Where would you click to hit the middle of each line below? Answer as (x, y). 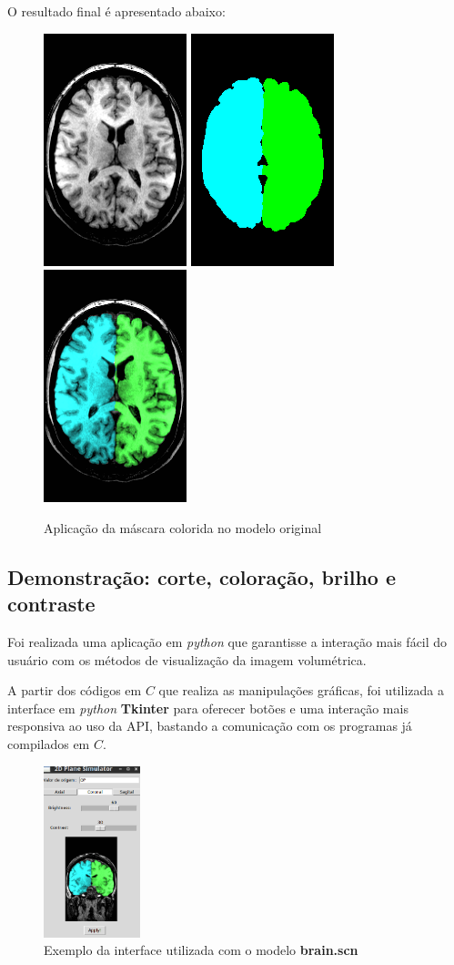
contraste (51, 604)
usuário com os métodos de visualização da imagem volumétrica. (187, 659)
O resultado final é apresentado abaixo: (116, 11)
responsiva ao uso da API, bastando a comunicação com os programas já (210, 726)
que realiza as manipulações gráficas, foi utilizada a (301, 690)
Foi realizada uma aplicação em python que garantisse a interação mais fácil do (227, 641)
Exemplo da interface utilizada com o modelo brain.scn (201, 950)
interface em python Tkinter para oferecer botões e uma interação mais (208, 708)
